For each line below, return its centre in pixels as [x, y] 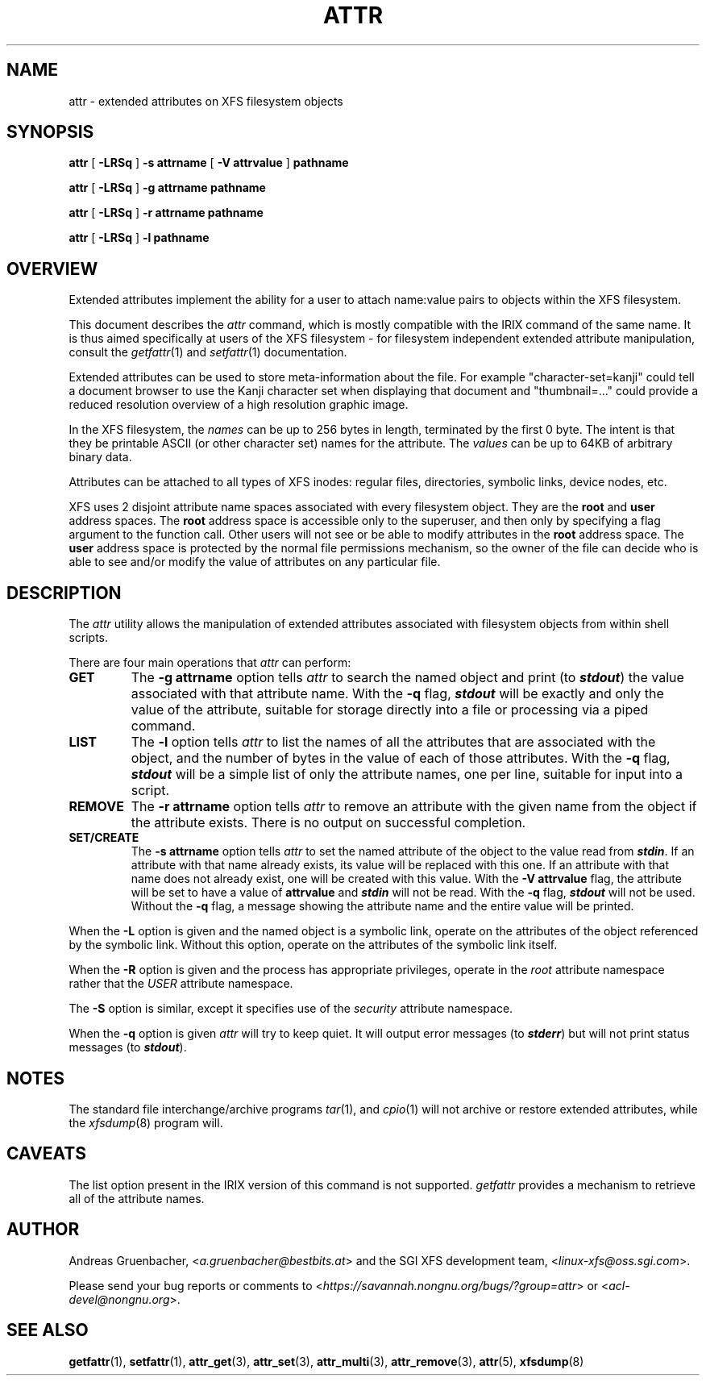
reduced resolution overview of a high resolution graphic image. [239, 405]
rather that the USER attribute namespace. [181, 984]
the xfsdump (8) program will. [146, 1122]
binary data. [100, 457]
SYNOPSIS [50, 132]
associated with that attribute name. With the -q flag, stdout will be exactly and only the [397, 694]
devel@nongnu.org [119, 1299]
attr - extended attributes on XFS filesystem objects [206, 101]
